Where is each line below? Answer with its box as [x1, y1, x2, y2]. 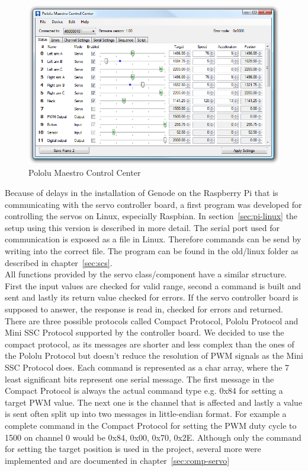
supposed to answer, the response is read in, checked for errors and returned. [5, 302, 283, 315]
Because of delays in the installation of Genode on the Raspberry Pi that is [5, 186, 278, 199]
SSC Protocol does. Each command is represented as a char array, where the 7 [5, 361, 290, 373]
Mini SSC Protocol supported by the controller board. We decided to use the [5, 326, 284, 339]
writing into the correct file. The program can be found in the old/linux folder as [5, 245, 299, 257]
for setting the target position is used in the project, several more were [5, 442, 261, 455]
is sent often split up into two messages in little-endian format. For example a [5, 407, 287, 420]
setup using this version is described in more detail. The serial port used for [5, 221, 280, 233]
